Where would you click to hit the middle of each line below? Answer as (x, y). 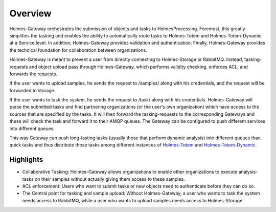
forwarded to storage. (32, 90)
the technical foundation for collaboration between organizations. (78, 50)
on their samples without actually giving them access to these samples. (110, 179)
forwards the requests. (33, 74)
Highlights (26, 160)
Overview (30, 13)
